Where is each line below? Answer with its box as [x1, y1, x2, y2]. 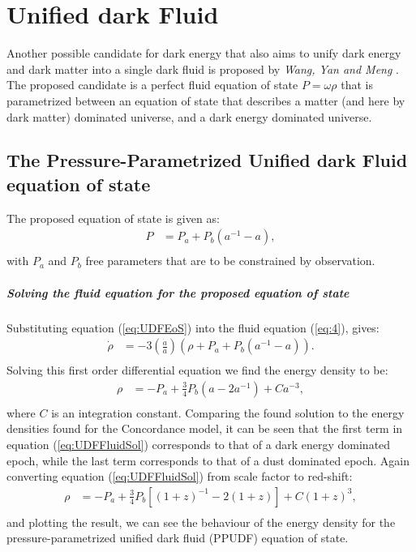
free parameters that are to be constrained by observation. [85, 252, 375, 269]
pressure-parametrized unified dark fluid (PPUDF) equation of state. [6, 529, 349, 546]
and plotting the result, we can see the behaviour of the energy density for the [6, 513, 396, 530]
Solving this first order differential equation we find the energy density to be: [6, 362, 388, 379]
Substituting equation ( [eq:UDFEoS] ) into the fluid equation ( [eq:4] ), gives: [6, 319, 380, 336]
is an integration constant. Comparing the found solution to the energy [51, 404, 405, 421]
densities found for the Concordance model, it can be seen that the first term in [6, 420, 403, 437]
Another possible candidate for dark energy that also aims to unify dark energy [6, 45, 401, 62]
